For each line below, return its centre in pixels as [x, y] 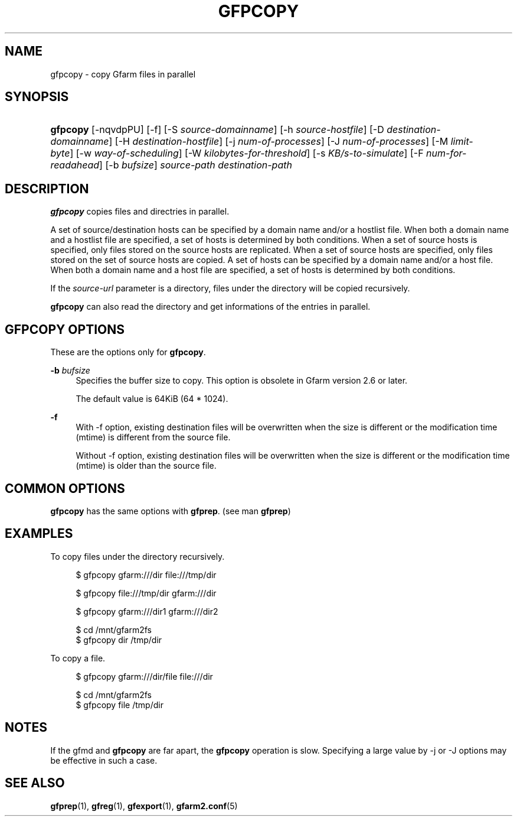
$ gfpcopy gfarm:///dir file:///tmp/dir [146, 575]
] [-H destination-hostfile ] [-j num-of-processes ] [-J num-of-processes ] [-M [279, 142]
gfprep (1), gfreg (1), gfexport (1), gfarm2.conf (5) [144, 806]
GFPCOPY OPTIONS [65, 329]
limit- [462, 142]
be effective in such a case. [104, 760]
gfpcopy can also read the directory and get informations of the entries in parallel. [210, 307]
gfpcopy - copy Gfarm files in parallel [123, 74]
